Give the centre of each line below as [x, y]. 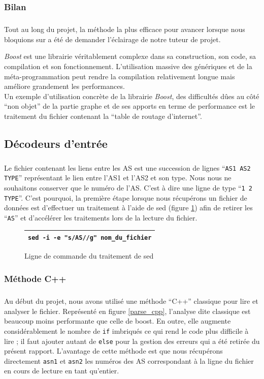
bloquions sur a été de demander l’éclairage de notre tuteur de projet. [112, 39]
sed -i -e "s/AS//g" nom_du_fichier [90, 238]
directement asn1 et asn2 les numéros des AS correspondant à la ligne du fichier [129, 360]
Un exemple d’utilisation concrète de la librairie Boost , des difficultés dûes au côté [132, 96]
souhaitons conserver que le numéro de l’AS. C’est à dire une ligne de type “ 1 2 [128, 188]
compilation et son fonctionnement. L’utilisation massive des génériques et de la [128, 66]
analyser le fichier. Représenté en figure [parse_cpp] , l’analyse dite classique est [127, 311]
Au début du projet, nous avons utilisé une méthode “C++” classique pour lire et [131, 301]
